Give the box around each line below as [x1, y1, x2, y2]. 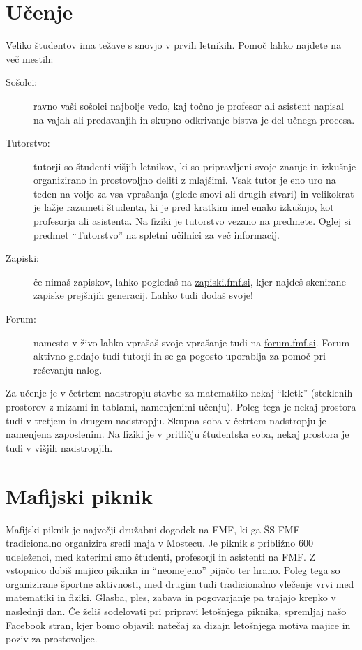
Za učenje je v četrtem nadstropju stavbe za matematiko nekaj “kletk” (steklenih [6, 385, 353, 400]
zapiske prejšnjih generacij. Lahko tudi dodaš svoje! [33, 288, 253, 302]
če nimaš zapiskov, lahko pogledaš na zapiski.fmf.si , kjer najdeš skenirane [33, 274, 346, 288]
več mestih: [6, 51, 54, 66]
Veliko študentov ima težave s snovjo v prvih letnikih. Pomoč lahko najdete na [6, 38, 342, 52]
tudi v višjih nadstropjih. [6, 440, 113, 455]
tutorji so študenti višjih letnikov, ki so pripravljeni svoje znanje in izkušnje [33, 158, 356, 173]
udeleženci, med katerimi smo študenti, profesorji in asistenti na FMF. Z [6, 549, 316, 563]
